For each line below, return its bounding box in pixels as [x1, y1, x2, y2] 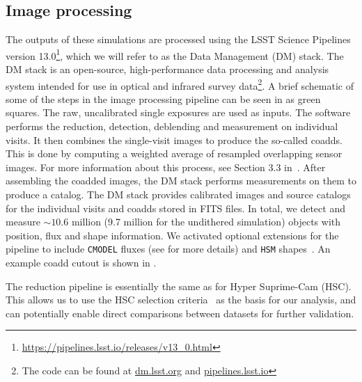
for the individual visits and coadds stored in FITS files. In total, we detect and [6, 200, 345, 215]
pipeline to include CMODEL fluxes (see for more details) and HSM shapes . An [6, 241, 331, 256]
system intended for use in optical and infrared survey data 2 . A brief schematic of [6, 76, 354, 93]
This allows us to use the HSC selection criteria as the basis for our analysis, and [6, 292, 356, 307]
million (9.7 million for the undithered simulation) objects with [71, 214, 341, 229]
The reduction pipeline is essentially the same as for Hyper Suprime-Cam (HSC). [6, 278, 352, 293]
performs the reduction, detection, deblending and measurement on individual [6, 119, 338, 134]
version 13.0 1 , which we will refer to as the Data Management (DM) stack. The [6, 46, 344, 63]
